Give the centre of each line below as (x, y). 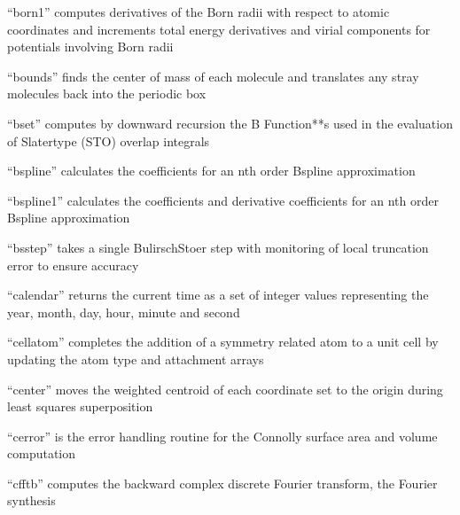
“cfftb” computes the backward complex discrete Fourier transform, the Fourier (222, 483)
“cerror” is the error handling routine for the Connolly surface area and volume (222, 436)
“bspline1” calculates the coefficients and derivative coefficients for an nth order (223, 200)
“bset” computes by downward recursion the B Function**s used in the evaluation (230, 123)
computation (42, 453)
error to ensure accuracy (73, 265)
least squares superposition (80, 406)
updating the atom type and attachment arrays (136, 359)
